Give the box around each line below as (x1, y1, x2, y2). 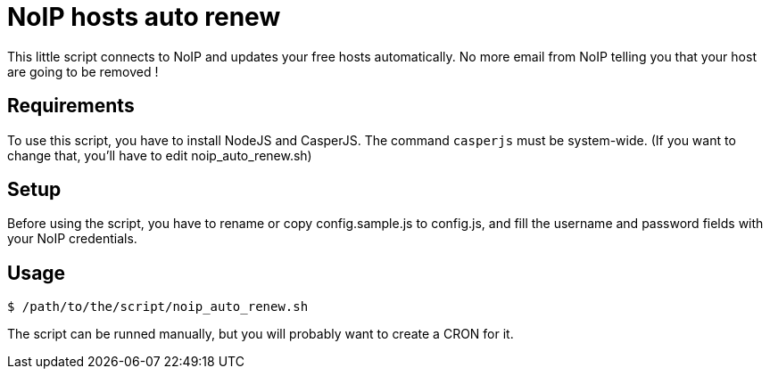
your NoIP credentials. (7, 231, 137, 247)
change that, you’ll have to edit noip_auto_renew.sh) (7, 147, 312, 163)
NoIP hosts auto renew (7, 2, 281, 32)
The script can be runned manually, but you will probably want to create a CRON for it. (7, 326, 514, 342)
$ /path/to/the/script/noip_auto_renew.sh (7, 299, 309, 315)
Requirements (7, 94, 135, 118)
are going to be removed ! (7, 63, 159, 79)
